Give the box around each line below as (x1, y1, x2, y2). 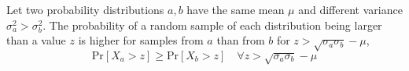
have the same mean (186, 2, 285, 17)
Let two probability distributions (6, 2, 164, 17)
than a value (6, 32, 66, 48)
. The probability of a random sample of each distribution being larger (42, 16, 382, 33)
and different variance (298, 2, 403, 17)
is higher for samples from (78, 32, 204, 48)
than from (216, 32, 265, 48)
